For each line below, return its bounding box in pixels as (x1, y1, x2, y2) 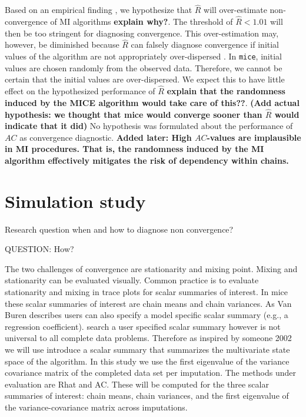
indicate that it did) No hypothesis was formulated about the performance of (5, 120, 293, 132)
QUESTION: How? (5, 243, 74, 255)
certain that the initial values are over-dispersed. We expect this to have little (5, 73, 285, 85)
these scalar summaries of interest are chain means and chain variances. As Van (5, 297, 292, 309)
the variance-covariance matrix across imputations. (5, 401, 188, 413)
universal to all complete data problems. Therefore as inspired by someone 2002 (5, 332, 292, 344)
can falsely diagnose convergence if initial (131, 38, 280, 51)
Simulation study (5, 188, 146, 213)
